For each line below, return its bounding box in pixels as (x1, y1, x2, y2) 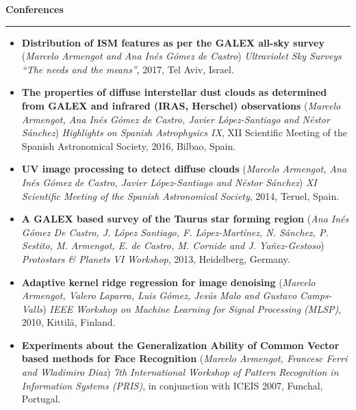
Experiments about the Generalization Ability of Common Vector (21, 337, 340, 352)
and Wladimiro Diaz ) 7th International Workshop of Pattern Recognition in (21, 365, 339, 379)
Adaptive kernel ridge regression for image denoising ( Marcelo (21, 274, 316, 289)
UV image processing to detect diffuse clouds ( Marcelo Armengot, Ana (21, 162, 347, 176)
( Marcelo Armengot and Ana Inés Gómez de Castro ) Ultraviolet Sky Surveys (21, 49, 342, 63)
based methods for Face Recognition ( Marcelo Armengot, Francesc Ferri (21, 351, 348, 366)
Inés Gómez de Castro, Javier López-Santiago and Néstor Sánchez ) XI (21, 175, 317, 189)
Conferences (5, 2, 64, 16)
